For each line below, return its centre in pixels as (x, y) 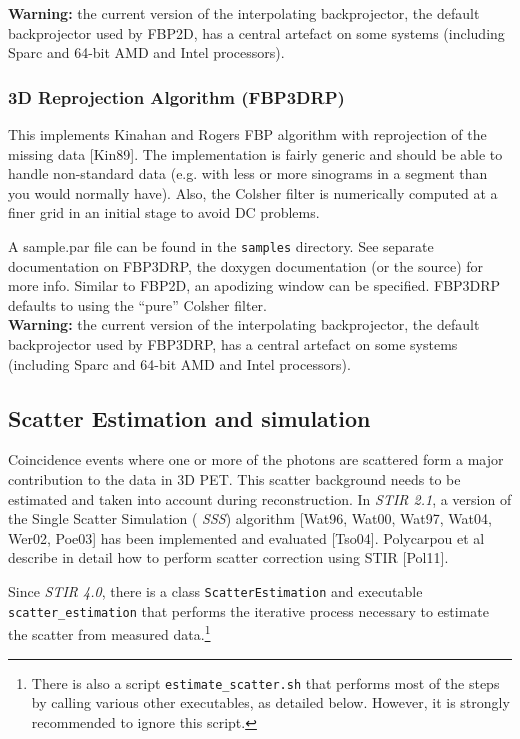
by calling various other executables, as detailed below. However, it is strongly (270, 702)
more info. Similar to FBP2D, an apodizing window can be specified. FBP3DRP (254, 285)
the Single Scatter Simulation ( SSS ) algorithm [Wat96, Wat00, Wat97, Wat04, (250, 518)
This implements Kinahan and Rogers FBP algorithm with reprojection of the (247, 134)
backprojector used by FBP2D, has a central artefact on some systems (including (256, 32)
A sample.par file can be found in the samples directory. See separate (221, 245)
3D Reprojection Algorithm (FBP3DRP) (176, 96)
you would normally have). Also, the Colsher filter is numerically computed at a (253, 192)
